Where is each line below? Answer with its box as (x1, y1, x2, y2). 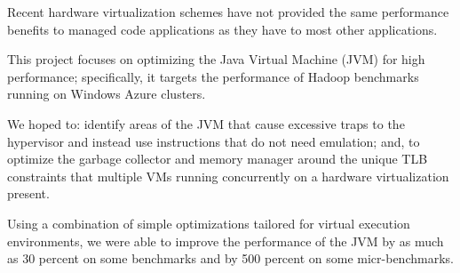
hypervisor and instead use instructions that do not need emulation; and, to (7, 132, 420, 150)
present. (7, 184, 50, 203)
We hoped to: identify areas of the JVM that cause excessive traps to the (7, 114, 405, 132)
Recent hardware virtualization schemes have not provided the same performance (7, 3, 449, 20)
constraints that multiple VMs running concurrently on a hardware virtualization (7, 166, 449, 185)
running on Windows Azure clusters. (7, 84, 206, 103)
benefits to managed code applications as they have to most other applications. (7, 20, 438, 38)
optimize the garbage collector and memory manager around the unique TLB (7, 149, 428, 168)
